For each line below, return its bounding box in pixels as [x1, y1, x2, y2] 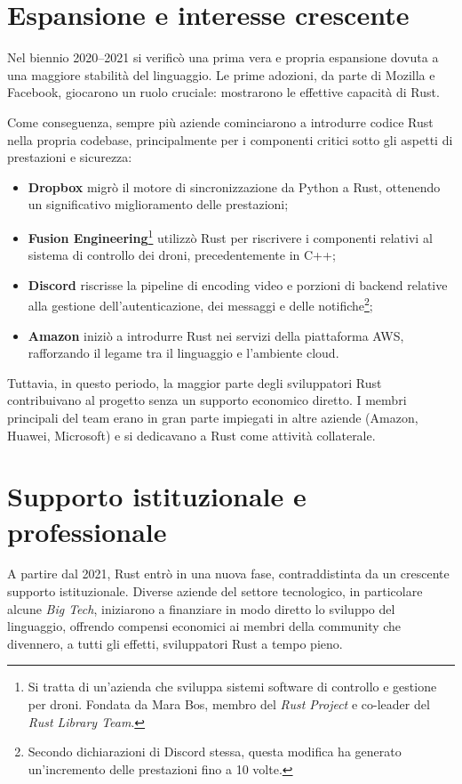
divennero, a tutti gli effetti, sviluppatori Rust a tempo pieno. [7, 634, 343, 652]
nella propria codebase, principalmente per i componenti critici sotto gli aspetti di [7, 130, 453, 149]
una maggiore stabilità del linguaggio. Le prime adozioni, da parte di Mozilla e [7, 65, 435, 84]
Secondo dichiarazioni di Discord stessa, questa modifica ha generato [28, 742, 402, 761]
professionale [7, 513, 167, 549]
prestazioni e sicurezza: [7, 148, 132, 166]
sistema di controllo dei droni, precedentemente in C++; [28, 246, 336, 264]
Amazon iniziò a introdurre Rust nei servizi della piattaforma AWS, [28, 326, 404, 344]
